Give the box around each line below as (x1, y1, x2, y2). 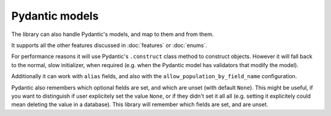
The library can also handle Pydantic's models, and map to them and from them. (11, 31, 214, 38)
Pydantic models (11, 9, 99, 23)
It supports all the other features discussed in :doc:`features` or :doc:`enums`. (11, 42, 208, 49)
